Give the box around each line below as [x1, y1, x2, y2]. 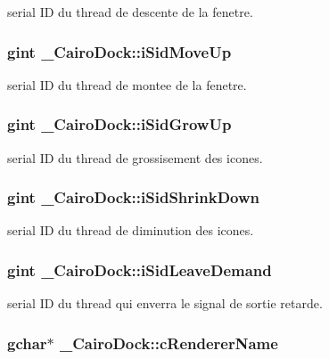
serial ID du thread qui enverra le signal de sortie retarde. [7, 294, 323, 313]
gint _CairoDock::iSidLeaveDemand [7, 258, 272, 281]
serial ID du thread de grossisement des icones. [7, 148, 263, 167]
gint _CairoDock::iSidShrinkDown [7, 186, 260, 208]
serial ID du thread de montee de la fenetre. [7, 75, 247, 94]
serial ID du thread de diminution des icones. [7, 221, 254, 240]
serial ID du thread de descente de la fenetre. [7, 3, 253, 20]
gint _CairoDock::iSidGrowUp [7, 113, 232, 135]
